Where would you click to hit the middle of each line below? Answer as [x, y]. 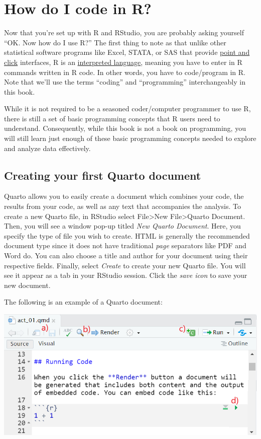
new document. [27, 285]
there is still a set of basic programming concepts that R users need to [112, 118]
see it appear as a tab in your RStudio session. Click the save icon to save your [126, 275]
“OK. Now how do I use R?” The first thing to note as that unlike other [115, 42]
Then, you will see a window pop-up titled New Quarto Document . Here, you [122, 226]
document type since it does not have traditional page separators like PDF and [125, 245]
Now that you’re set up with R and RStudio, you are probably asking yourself [124, 32]
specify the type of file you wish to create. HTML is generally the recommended [127, 235]
